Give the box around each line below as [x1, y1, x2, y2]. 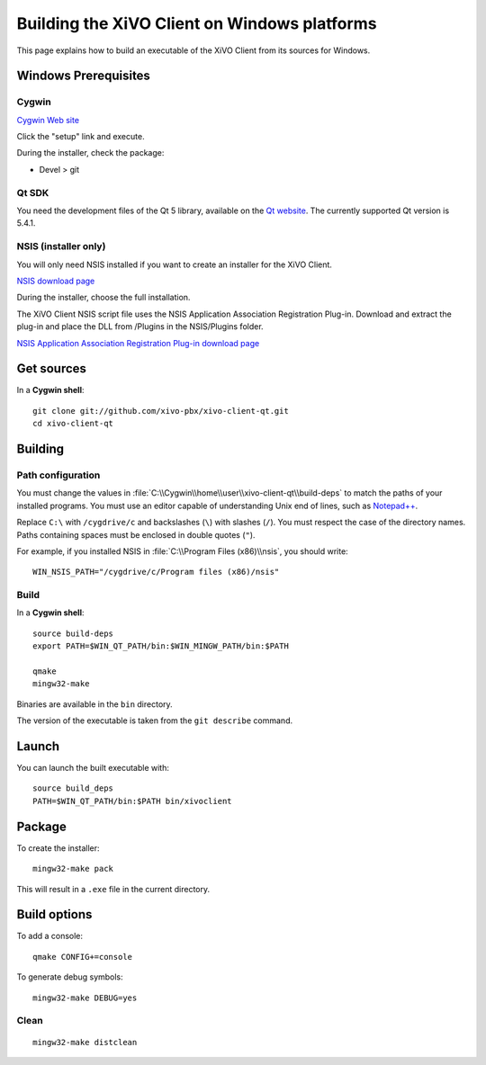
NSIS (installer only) [16, 240, 106, 253]
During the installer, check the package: [16, 148, 165, 158]
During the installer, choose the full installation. [16, 292, 191, 303]
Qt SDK [16, 186, 49, 199]
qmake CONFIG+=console [32, 952, 133, 962]
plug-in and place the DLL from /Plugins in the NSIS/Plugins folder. [16, 321, 265, 332]
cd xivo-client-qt [32, 418, 114, 429]
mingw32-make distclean [32, 1037, 138, 1047]
